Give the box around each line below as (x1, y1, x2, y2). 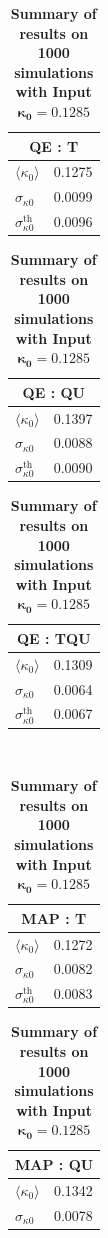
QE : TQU (17, 627, 91, 648)
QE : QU (22, 381, 85, 402)
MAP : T (21, 907, 87, 928)
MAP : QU (15, 1153, 94, 1174)
